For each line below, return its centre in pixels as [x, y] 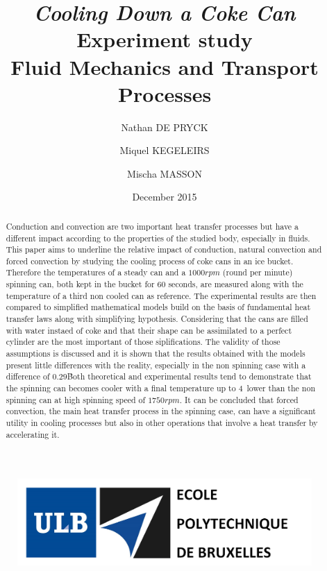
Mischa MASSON [165, 173]
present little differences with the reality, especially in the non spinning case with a [156, 365]
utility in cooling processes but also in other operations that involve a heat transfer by [162, 423]
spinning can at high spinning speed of [76, 399]
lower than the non [281, 388]
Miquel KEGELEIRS [165, 150]
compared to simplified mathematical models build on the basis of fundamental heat [158, 307]
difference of [28, 376]
